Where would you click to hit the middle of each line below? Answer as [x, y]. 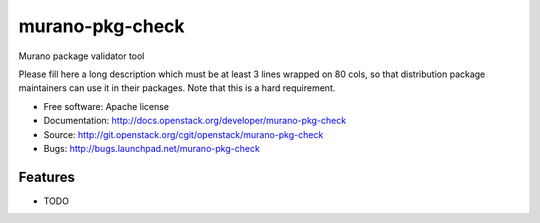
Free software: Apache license [106, 106]
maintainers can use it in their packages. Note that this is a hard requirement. [177, 88]
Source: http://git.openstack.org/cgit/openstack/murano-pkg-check [183, 134]
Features [46, 176]
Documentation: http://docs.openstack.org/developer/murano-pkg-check [195, 121]
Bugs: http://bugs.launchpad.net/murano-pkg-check [151, 148]
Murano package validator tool [81, 56]
